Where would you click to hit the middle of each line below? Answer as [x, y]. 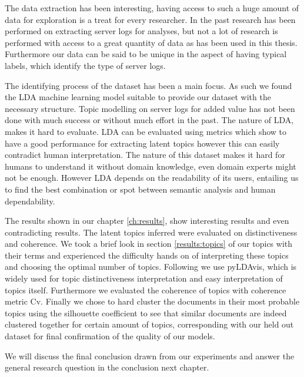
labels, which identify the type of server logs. [85, 65]
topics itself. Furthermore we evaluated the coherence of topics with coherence [146, 290]
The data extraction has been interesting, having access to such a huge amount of [152, 8]
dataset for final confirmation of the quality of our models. [110, 336]
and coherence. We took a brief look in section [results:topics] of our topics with [149, 244]
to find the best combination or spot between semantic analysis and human [140, 189]
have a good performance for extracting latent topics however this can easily [142, 143]
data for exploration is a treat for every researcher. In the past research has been [150, 19]
